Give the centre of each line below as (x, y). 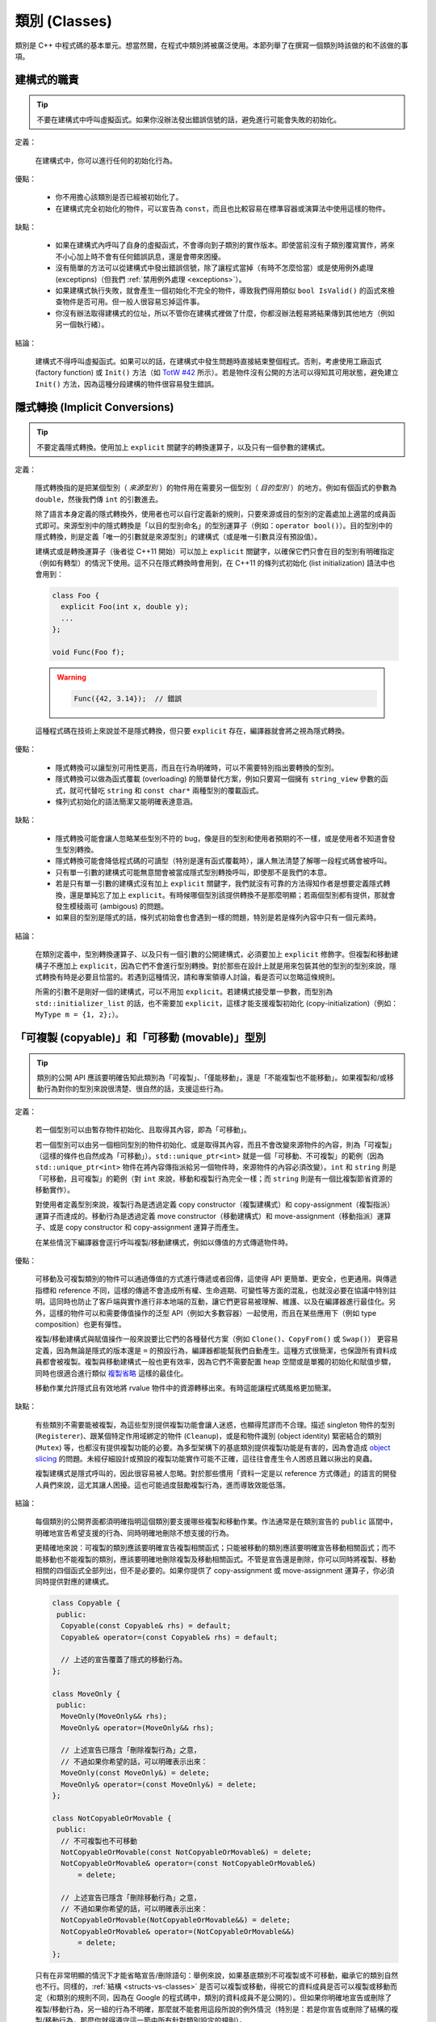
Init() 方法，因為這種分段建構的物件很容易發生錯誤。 (127, 383)
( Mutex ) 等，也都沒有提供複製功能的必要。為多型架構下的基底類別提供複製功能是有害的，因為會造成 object (213, 1447)
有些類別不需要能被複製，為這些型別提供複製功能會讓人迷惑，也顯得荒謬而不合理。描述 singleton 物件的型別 (215, 1424)
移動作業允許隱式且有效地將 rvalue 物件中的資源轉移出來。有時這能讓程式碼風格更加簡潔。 (185, 1388)
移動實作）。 (55, 1190)
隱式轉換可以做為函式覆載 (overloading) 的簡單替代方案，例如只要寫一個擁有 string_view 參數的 (218, 779)
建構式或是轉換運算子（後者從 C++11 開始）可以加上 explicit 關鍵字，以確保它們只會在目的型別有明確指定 (215, 552)
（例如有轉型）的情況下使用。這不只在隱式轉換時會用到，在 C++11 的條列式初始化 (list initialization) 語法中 (212, 563)
